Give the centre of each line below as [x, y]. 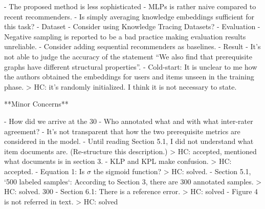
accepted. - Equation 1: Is [45, 171]
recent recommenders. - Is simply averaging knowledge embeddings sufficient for [129, 16]
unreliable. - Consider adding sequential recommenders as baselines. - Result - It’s [132, 46]
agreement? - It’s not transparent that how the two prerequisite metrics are [122, 131]
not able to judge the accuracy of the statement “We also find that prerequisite [128, 56]
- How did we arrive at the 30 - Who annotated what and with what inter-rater [129, 121]
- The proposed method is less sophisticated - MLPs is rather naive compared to [130, 6]
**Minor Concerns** [36, 104]
